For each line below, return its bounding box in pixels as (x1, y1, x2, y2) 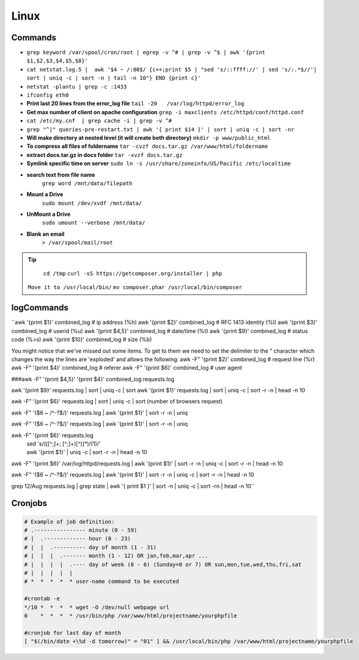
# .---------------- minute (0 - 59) (24, 526, 138, 533)
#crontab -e (24, 595, 61, 602)
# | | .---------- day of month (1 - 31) (24, 544, 157, 551)
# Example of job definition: (24, 518, 115, 525)
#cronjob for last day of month (24, 629, 122, 636)
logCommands (11, 302, 68, 313)
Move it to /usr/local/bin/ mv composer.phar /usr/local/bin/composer (28, 284, 243, 291)
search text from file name (26, 171, 95, 178)
